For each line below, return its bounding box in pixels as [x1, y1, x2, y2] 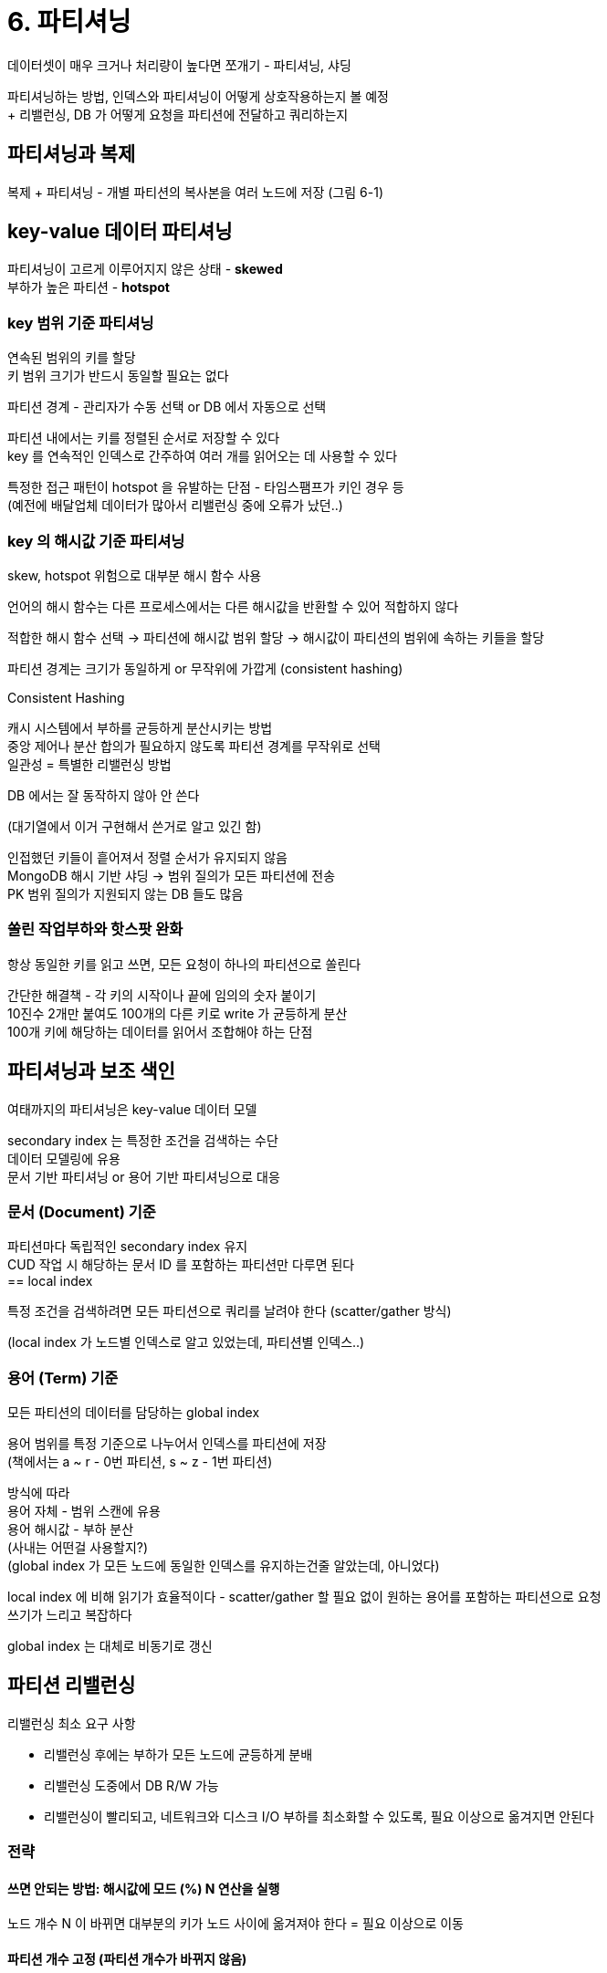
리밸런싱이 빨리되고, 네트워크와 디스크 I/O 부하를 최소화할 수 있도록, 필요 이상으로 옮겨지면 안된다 [44, 1808, 594, 1824]
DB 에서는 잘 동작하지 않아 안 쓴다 [7, 787, 200, 803]
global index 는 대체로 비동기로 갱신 [7, 1638, 213, 1655]
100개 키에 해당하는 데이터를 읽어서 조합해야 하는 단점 [7, 1023, 313, 1039]
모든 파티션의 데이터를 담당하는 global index [7, 1404, 260, 1421]
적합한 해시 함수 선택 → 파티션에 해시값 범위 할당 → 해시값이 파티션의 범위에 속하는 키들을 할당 [7, 629, 545, 645]
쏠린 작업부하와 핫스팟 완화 [7, 920, 183, 939]
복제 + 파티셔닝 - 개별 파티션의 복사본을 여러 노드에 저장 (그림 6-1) [7, 183, 384, 200]
